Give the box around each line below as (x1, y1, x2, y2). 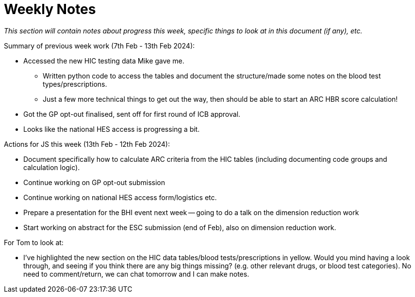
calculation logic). (23, 163, 80, 172)
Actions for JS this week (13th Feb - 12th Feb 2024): (4, 140, 170, 148)
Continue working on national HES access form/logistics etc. (23, 193, 217, 202)
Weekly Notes (4, 1, 96, 17)
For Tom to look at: (4, 238, 64, 247)
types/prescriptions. (43, 79, 107, 88)
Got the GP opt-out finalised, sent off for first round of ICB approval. (23, 109, 241, 118)
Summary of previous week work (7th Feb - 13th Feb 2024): (4, 41, 195, 50)
